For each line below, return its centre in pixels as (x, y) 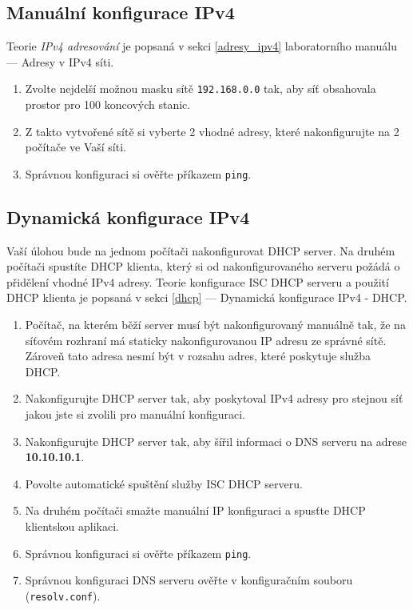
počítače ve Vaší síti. (75, 147)
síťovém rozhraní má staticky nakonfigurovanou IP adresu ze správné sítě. (206, 340)
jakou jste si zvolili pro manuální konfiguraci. (135, 414)
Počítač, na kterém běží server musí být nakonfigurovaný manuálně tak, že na (215, 325)
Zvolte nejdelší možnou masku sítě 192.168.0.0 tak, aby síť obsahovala (201, 88)
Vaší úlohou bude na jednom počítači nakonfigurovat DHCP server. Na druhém (201, 250)
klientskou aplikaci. (72, 526)
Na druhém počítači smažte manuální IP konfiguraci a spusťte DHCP (195, 510)
